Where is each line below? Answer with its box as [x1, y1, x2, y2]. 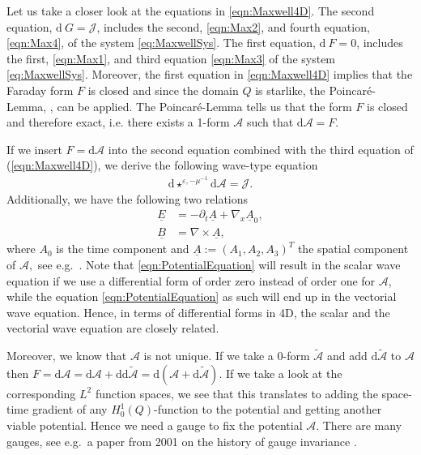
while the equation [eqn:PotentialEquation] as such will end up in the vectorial [6, 288, 397, 305]
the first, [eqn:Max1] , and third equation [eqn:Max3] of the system [6, 49, 336, 67]
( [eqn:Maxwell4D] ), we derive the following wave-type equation [6, 157, 318, 174]
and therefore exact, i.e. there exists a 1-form [6, 114, 230, 131]
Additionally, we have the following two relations [6, 190, 249, 207]
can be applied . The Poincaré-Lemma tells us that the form [57, 97, 352, 114]
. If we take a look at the [219, 364, 342, 381]
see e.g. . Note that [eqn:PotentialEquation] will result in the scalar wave [37, 256, 401, 273]
